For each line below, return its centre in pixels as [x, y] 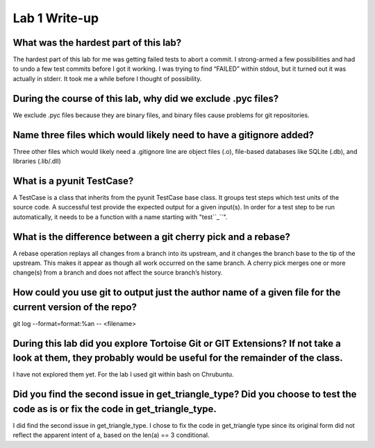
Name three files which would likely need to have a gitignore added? [164, 135]
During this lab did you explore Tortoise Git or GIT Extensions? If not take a [177, 343]
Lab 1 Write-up [56, 18]
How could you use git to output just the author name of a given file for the [177, 292]
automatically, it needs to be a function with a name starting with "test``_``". [120, 217]
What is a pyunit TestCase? [73, 181]
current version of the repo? [75, 307]
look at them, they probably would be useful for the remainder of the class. [178, 358]
